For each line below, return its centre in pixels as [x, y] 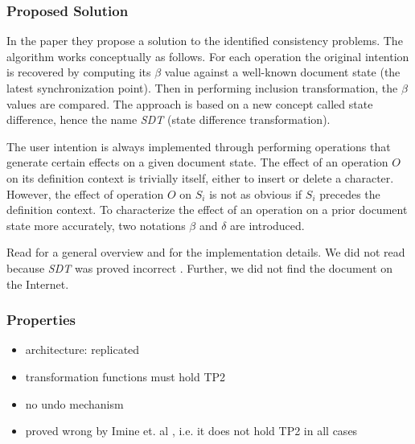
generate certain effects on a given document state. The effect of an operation [197, 162]
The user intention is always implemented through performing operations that [199, 146]
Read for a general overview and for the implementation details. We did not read [206, 252]
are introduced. [267, 225]
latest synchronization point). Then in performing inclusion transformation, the [202, 88]
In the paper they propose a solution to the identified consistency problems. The [205, 41]
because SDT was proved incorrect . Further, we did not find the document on [200, 267]
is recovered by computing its [79, 72]
